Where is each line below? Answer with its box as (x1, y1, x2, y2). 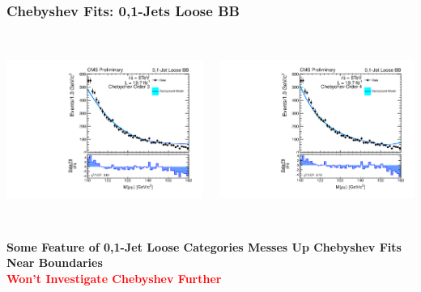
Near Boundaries (6, 254, 103, 271)
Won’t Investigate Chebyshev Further (6, 269, 222, 286)
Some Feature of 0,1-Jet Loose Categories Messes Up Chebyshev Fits (6, 238, 402, 255)
